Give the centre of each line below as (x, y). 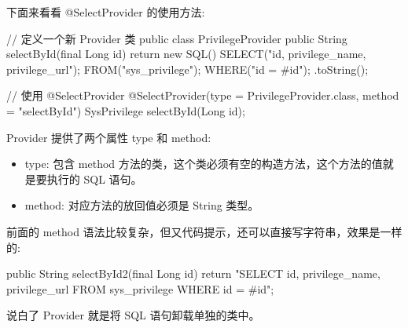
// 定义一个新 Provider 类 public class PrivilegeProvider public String (177, 38)
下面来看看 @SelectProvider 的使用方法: (106, 12)
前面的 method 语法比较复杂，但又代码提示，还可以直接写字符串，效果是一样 (204, 231)
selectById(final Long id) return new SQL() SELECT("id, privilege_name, (186, 54)
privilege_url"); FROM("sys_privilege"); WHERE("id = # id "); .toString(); (187, 69)
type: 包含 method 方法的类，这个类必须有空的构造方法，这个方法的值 (204, 164)
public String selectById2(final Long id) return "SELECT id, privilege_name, (193, 273)
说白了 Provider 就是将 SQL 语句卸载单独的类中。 (133, 315)
